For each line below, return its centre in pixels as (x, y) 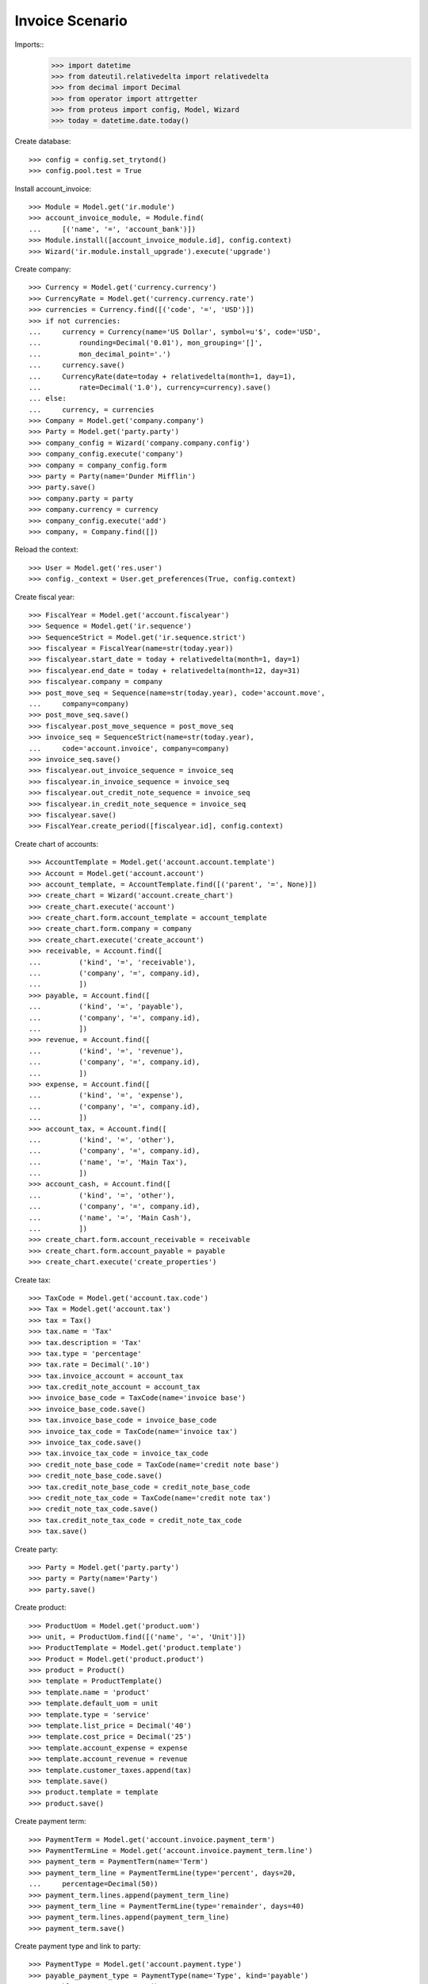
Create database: (43, 141)
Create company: (43, 269)
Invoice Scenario (71, 21)
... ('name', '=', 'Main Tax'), (108, 1162)
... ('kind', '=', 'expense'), (106, 1096)
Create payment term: (50, 1821)
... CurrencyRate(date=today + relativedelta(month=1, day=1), (162, 376)
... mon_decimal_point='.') (100, 354)
